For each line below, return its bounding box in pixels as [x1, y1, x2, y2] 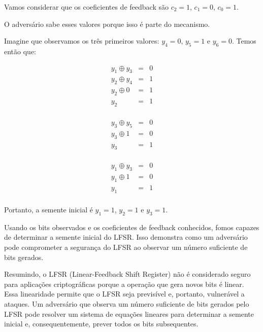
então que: [4, 46, 36, 56]
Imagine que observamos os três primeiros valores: [4, 35, 159, 46]
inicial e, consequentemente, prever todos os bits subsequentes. [4, 318, 199, 329]
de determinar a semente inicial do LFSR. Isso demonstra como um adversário [4, 232, 248, 242]
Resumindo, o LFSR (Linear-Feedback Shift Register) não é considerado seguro [4, 269, 251, 279]
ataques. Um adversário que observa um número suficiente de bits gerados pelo [4, 298, 249, 309]
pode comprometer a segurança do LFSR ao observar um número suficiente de [4, 241, 248, 252]
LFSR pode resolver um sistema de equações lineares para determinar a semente [4, 308, 254, 319]
